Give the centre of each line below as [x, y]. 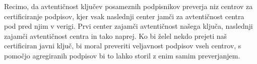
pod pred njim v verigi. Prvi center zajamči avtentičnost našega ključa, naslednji [128, 26]
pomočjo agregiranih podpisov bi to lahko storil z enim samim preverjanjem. [122, 55]
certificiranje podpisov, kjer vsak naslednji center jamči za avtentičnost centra [124, 16]
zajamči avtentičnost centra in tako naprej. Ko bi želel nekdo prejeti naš [116, 36]
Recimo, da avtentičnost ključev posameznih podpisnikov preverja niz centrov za [128, 6]
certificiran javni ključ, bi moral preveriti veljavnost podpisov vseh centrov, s [123, 46]
